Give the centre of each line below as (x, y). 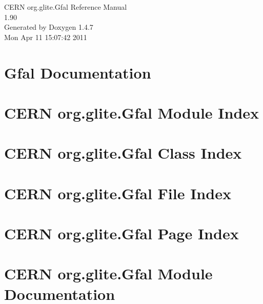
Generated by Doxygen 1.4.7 (49, 27)
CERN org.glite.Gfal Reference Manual (66, 7)
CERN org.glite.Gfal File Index (118, 193)
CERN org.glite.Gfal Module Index (132, 112)
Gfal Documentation (78, 72)
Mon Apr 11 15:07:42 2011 (46, 37)
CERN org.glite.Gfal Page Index (122, 233)
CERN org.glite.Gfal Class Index (123, 153)
